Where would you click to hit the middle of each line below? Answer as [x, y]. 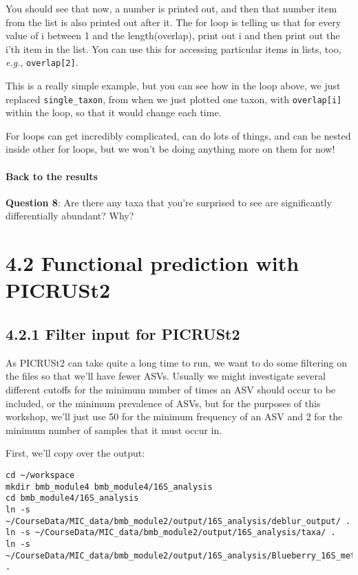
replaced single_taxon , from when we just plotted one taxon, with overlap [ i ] [174, 99]
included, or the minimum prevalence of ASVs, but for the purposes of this [163, 403]
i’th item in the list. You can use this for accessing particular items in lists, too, [173, 48]
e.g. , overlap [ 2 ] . [42, 62]
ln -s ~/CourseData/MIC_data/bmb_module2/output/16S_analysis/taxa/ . [171, 533]
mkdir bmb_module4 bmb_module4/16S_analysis [109, 487]
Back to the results [52, 176]
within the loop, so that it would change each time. [114, 112]
